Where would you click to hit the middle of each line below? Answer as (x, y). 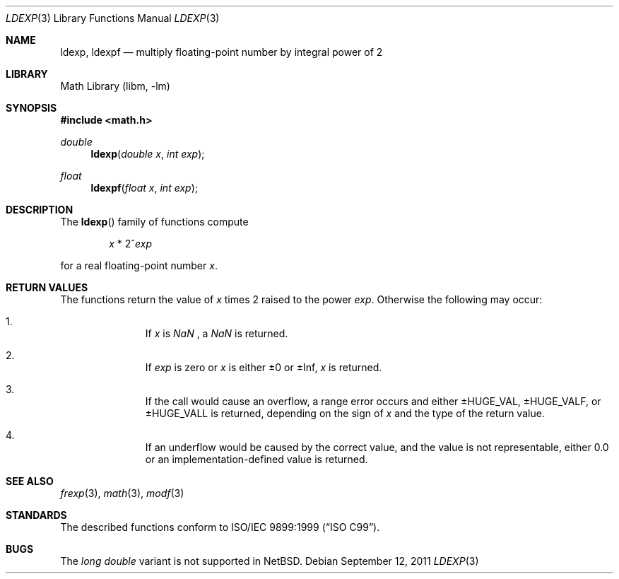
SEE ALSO (30, 481)
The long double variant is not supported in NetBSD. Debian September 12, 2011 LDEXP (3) (270, 561)
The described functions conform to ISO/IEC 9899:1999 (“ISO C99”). (220, 527)
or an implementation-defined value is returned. (257, 459)
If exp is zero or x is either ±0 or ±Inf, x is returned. (264, 367)
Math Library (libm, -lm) (115, 86)
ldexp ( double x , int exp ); (148, 154)
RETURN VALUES (47, 287)
